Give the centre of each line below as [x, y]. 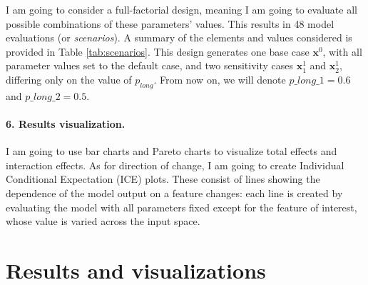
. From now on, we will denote [220, 79]
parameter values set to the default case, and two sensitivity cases [150, 65]
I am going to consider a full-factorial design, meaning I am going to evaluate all [182, 9]
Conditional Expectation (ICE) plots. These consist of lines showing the [163, 179]
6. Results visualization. [66, 123]
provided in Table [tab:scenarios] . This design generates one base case [158, 51]
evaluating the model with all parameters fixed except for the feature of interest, [182, 207]
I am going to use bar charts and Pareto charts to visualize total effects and [172, 151]
